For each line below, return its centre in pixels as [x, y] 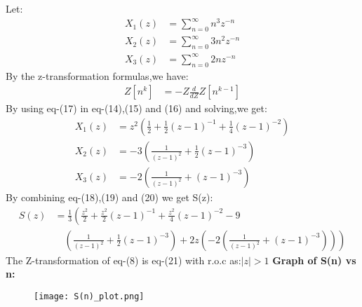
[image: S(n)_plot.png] [89, 296]
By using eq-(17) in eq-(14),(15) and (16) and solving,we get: [136, 108]
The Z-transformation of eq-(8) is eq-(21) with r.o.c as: [123, 260]
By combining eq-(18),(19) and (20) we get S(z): [109, 197]
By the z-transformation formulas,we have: [97, 75]
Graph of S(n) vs [314, 260]
